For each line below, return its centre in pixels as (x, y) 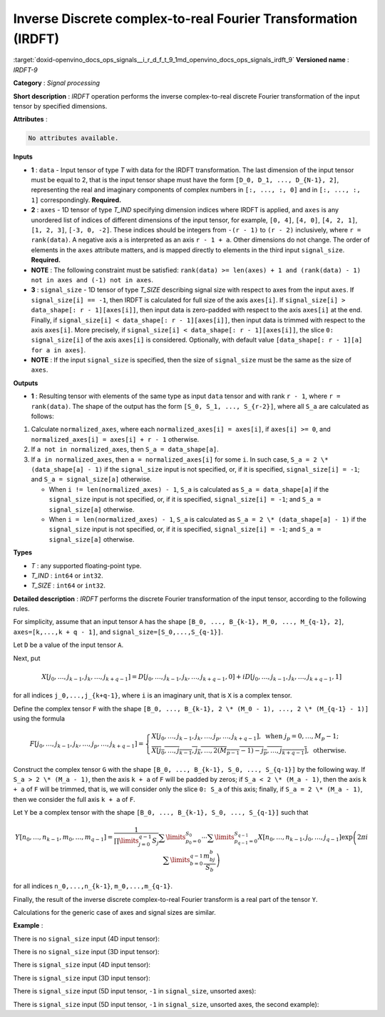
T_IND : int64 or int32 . (67, 575)
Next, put (27, 658)
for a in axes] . (58, 349)
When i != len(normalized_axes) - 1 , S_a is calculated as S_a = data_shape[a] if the (189, 489)
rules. (21, 609)
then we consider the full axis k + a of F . (74, 799)
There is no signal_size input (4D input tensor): (86, 938)
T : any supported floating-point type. (86, 565)
